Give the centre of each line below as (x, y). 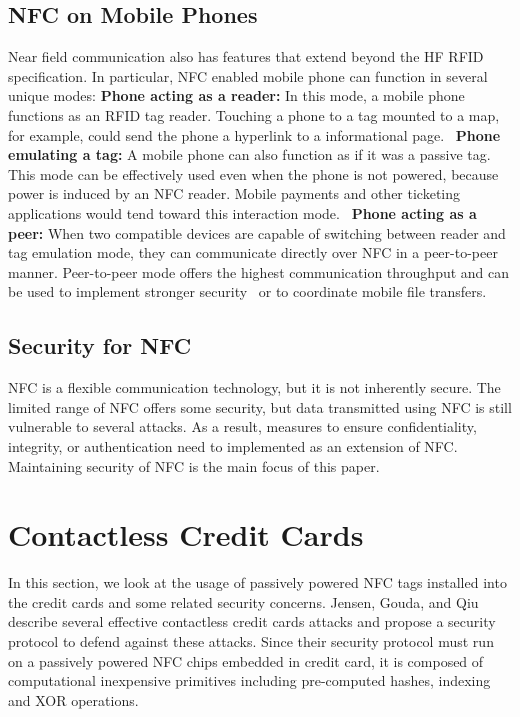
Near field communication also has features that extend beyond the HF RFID (246, 56)
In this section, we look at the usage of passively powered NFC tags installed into (257, 582)
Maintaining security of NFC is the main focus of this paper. (194, 465)
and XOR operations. (73, 699)
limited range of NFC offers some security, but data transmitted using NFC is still (260, 406)
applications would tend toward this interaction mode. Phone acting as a (242, 212)
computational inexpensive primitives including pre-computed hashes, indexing (249, 680)
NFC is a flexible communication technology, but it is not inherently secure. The (254, 387)
